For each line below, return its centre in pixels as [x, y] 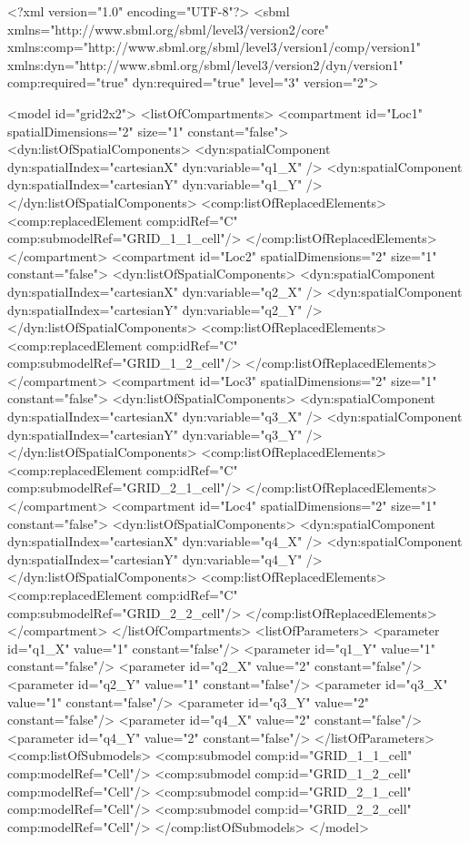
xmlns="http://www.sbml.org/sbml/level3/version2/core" [168, 29]
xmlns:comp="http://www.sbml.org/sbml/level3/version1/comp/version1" [215, 47]
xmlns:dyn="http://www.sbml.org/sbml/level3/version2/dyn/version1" [205, 64]
